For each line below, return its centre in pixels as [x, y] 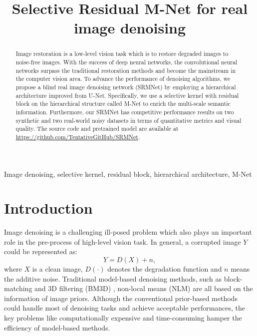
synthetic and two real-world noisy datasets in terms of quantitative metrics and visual [128, 120]
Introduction [48, 208]
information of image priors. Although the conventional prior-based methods [121, 298]
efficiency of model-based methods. [57, 327]
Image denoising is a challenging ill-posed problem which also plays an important [128, 232]
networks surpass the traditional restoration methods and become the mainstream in [126, 70]
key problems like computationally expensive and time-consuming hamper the [123, 318]
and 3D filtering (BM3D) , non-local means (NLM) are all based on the [144, 288]
